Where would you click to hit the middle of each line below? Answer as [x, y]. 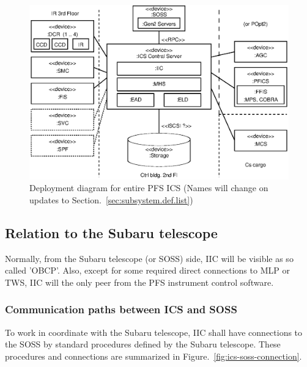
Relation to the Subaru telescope [111, 232]
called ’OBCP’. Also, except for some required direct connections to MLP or [147, 270]
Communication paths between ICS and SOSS [121, 309]
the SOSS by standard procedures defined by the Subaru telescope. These [143, 344]
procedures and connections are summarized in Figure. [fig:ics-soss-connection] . [153, 356]
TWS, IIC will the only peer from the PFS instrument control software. [139, 282]
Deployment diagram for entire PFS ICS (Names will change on [149, 188]
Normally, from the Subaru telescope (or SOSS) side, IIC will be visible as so [149, 258]
